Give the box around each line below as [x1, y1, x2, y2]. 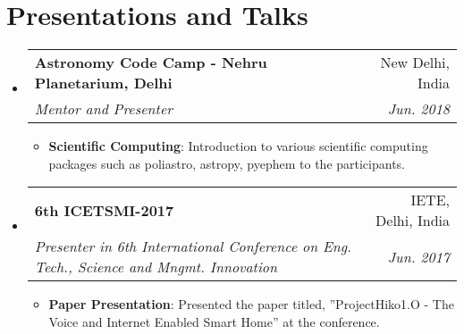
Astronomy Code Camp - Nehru [34, 52, 267, 73]
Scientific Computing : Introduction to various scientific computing [48, 137, 428, 155]
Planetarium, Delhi [34, 72, 173, 94]
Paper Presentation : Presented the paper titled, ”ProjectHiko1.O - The [48, 295, 454, 313]
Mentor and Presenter [34, 98, 173, 120]
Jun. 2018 [387, 98, 450, 120]
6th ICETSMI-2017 [34, 199, 174, 221]
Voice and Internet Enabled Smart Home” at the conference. [48, 312, 380, 330]
